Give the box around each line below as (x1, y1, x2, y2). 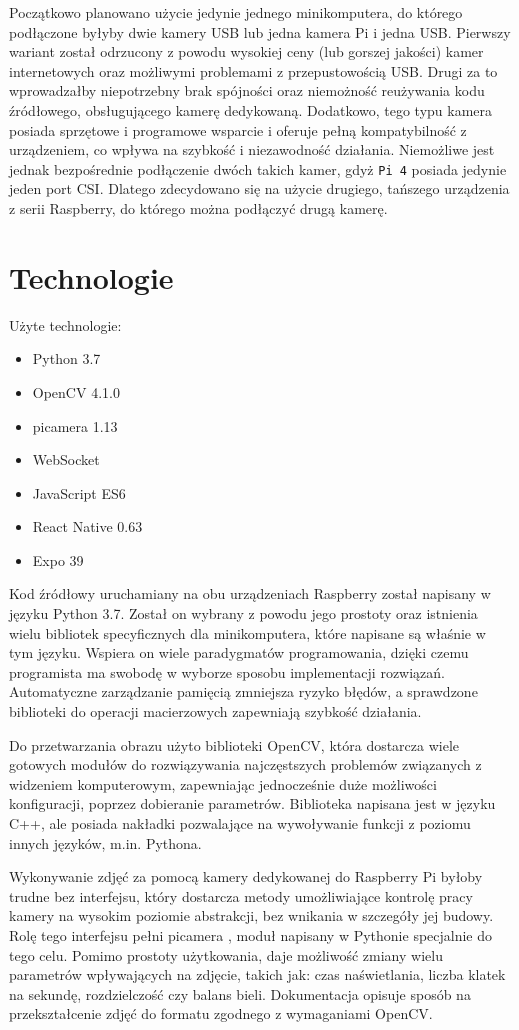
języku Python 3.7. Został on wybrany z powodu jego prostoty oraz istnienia (9, 603, 478, 624)
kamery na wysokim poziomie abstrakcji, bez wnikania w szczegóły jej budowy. (9, 905, 494, 926)
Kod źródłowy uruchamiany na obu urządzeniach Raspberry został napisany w (9, 583, 491, 604)
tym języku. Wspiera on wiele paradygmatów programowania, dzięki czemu (9, 642, 469, 663)
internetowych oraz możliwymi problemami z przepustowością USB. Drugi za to (9, 60, 498, 81)
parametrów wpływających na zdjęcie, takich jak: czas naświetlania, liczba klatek (9, 964, 506, 985)
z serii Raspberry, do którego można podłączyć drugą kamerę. (9, 198, 388, 218)
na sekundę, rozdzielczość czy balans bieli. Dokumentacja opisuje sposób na (9, 983, 471, 1004)
